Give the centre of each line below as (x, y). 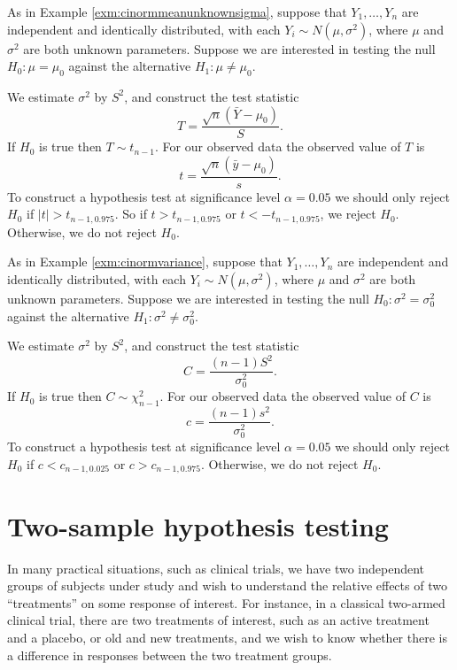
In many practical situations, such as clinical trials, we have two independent (216, 568)
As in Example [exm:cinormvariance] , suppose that (145, 262)
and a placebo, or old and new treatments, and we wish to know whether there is (227, 637)
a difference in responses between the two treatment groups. (170, 655)
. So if (131, 214)
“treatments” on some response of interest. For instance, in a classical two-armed (226, 602)
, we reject (348, 214)
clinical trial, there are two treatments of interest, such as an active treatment (218, 620)
